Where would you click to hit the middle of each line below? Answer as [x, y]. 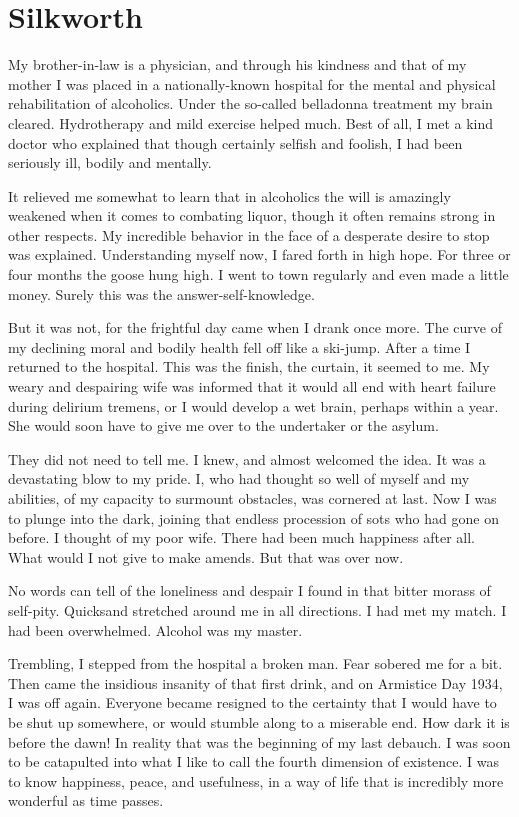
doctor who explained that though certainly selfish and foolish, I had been [235, 142]
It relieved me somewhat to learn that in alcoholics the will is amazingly [229, 195]
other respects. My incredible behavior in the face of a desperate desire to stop [249, 234]
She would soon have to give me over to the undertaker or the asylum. [223, 425]
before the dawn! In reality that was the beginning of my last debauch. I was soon [259, 741]
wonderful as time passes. [86, 800]
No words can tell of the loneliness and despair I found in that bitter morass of [249, 590]
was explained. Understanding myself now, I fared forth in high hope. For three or [259, 254]
